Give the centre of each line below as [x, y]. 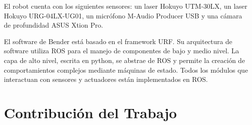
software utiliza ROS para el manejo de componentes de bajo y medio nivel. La [122, 51]
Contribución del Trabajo [91, 112]
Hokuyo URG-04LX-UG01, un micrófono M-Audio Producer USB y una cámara [123, 15]
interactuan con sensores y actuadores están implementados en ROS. [106, 79]
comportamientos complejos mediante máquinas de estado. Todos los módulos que [126, 70]
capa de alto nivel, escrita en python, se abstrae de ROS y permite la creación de [125, 60]
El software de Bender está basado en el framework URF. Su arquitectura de [118, 41]
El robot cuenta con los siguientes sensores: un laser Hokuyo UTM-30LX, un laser [126, 6]
